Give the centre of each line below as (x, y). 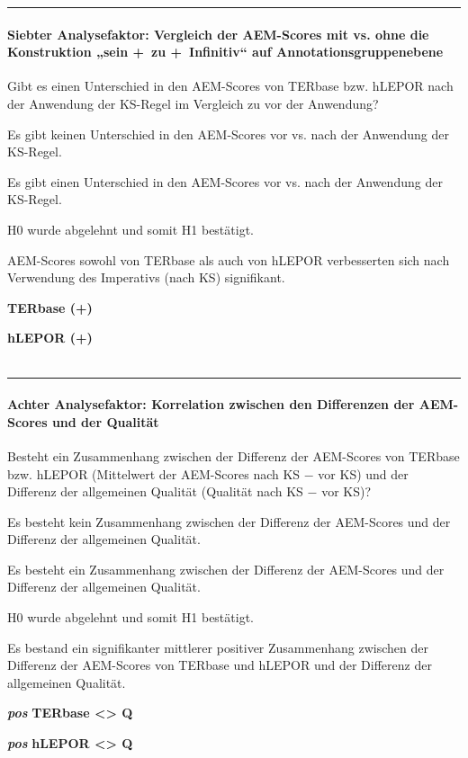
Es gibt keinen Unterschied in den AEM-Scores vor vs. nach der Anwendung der (228, 134)
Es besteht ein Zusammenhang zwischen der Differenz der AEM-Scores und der (226, 569)
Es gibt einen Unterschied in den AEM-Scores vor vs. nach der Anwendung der (225, 181)
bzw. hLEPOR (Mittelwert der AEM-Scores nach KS (154, 473)
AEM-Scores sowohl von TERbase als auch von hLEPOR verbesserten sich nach (229, 259)
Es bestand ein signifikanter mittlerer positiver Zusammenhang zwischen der (218, 647)
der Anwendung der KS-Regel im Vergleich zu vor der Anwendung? (193, 103)
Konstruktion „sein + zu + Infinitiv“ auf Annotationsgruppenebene (225, 52)
